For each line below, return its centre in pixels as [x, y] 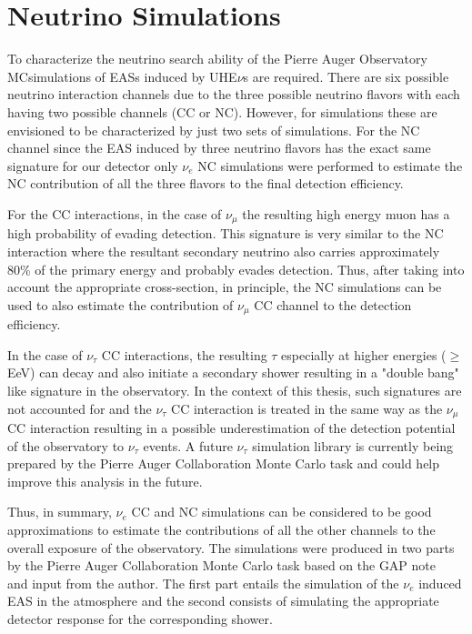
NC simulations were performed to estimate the [330, 165]
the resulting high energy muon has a [346, 213]
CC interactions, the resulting [184, 354]
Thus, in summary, [60, 512]
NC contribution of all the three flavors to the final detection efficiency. [206, 183]
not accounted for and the [80, 408]
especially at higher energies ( [364, 354]
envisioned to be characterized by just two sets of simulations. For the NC [214, 130]
